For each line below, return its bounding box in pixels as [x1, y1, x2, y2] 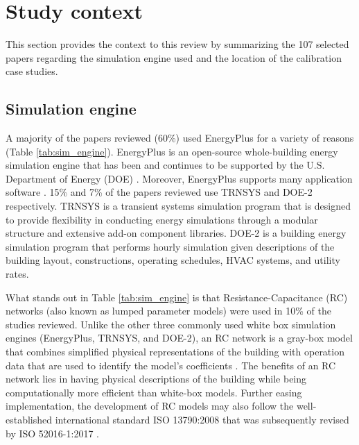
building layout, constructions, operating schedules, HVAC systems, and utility [6, 253, 340, 267]
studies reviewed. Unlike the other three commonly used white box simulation [6, 317, 336, 331]
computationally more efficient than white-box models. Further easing [6, 385, 302, 399]
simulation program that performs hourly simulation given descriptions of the [6, 239, 335, 253]
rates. [6, 267, 29, 281]
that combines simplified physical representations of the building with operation [6, 344, 344, 359]
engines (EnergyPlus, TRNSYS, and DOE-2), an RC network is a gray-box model [6, 330, 353, 345]
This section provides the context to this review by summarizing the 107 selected [6, 37, 349, 51]
